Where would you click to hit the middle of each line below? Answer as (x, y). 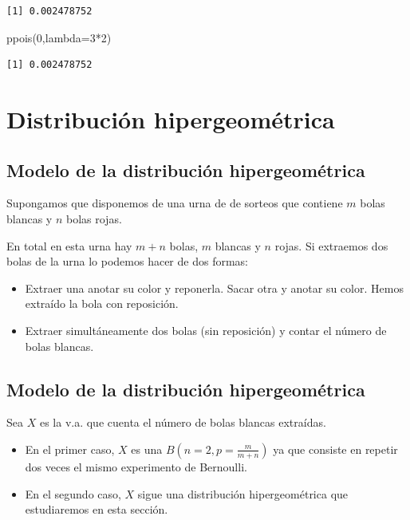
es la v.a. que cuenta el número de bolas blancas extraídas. (183, 422)
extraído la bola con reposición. (102, 303)
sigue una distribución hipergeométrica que (243, 493)
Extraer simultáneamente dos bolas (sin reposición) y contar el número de (206, 330)
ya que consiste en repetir (335, 449)
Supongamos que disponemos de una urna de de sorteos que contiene (175, 203)
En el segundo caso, (73, 493)
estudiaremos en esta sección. (97, 509)
